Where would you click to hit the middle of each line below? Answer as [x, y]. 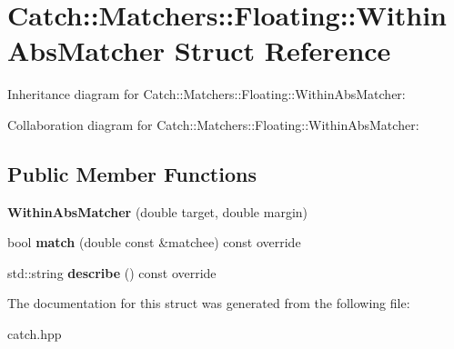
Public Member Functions [132, 173]
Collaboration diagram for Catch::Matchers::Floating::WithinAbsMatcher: [213, 124]
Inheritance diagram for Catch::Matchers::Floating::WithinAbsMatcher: [207, 94]
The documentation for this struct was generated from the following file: [209, 303]
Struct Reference [282, 50]
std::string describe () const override [112, 272]
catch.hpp [35, 334]
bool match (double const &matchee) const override [154, 242]
